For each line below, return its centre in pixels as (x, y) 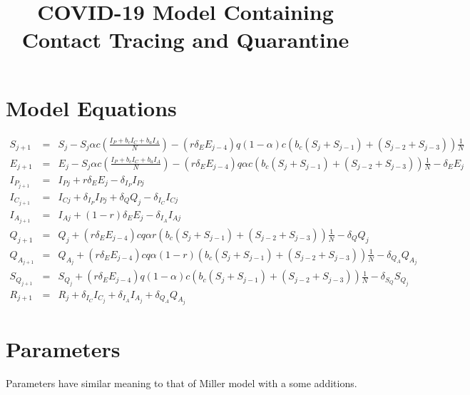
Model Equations (91, 107)
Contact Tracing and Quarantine (185, 40)
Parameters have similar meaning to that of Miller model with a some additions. (182, 383)
